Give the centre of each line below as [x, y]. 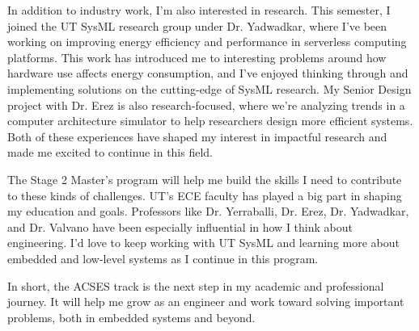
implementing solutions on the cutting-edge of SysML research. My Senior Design [209, 88]
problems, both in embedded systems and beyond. [131, 317]
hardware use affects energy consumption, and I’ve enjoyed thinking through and [208, 73]
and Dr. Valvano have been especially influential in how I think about [180, 226]
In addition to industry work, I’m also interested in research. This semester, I [199, 10]
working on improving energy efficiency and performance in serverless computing [207, 42]
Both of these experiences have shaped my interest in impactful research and [197, 136]
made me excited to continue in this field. [110, 152]
